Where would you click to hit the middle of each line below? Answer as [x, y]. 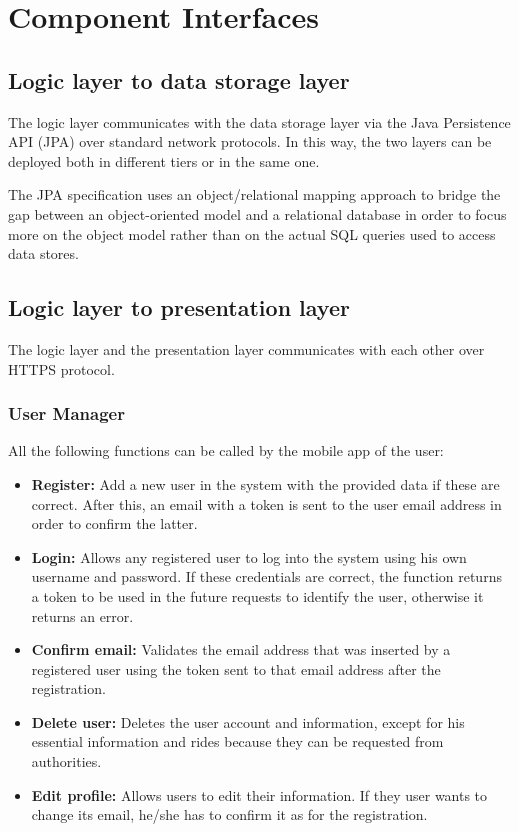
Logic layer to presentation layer [179, 307]
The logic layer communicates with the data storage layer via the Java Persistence [259, 121]
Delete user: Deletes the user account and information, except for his [248, 721]
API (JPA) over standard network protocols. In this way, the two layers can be [250, 141]
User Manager [66, 413]
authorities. [66, 761]
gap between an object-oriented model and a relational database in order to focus [257, 213]
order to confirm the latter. [114, 523]
